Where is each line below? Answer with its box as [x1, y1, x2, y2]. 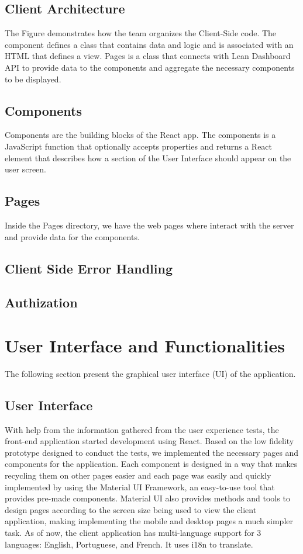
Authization [5, 293, 78, 311]
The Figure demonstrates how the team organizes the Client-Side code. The [5, 27, 277, 39]
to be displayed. [5, 72, 61, 85]
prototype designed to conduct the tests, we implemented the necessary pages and [5, 446, 299, 458]
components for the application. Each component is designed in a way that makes [5, 458, 298, 470]
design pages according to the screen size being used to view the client [5, 503, 257, 515]
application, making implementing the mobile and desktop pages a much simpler [5, 515, 293, 527]
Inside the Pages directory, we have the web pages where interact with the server [5, 219, 294, 231]
